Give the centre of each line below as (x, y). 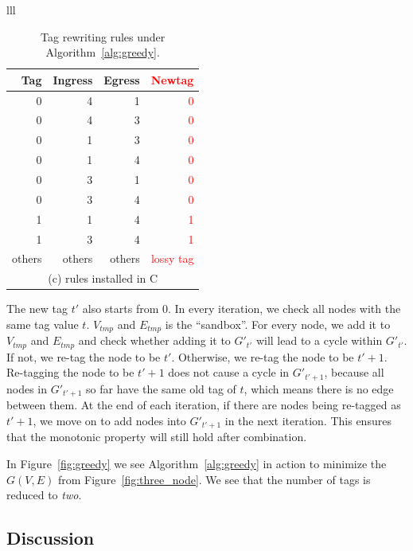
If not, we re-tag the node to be (84, 356)
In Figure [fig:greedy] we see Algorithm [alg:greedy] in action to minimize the (197, 463)
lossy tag (172, 258)
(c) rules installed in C (103, 278)
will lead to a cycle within (319, 340)
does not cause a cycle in (229, 372)
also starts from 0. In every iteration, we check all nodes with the (242, 309)
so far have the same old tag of (161, 388)
